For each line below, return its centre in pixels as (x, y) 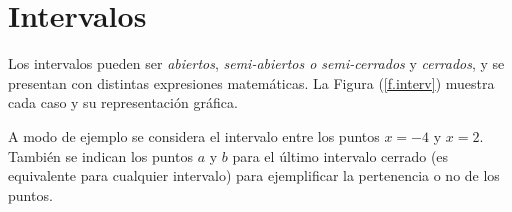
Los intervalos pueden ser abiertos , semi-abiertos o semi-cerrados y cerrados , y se (256, 63)
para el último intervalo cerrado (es (340, 155)
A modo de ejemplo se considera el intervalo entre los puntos (194, 135)
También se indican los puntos (100, 155)
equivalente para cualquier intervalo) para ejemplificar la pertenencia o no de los (254, 175)
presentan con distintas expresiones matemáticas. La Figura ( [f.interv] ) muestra (251, 82)
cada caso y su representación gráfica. (123, 102)
